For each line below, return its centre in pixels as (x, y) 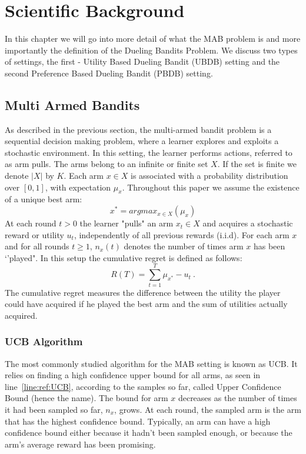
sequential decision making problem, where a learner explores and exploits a (142, 141)
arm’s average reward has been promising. (80, 444)
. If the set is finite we (257, 164)
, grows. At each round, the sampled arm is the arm (208, 409)
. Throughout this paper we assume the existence (211, 187)
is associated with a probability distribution (209, 176)
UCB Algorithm (44, 341)
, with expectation (78, 187)
